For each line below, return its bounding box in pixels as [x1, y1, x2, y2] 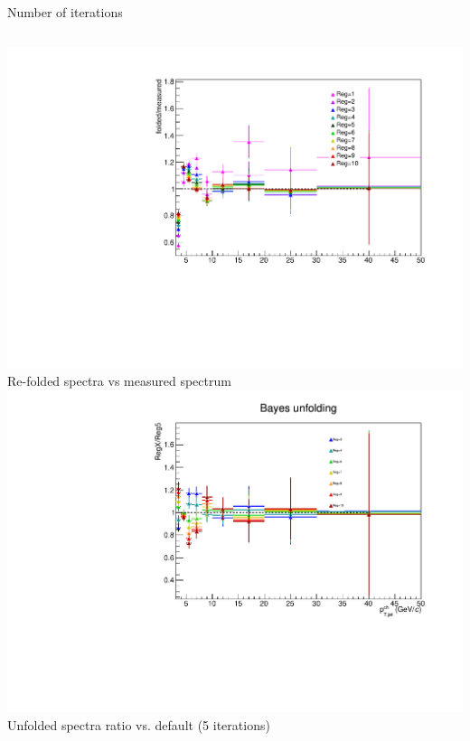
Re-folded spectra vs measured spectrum [7, 371, 231, 390]
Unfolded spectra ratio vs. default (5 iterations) [7, 715, 270, 734]
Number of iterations [7, 3, 123, 21]
